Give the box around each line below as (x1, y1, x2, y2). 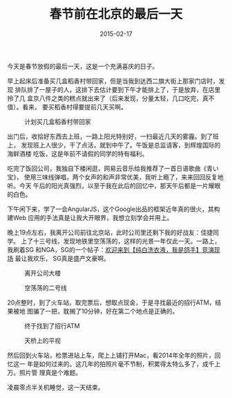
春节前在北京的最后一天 (49, 6, 183, 22)
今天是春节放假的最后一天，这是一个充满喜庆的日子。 (7, 62, 159, 70)
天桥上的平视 (24, 336, 61, 345)
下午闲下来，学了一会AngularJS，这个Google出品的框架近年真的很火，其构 (7, 205, 220, 213)
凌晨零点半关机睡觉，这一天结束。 (7, 383, 104, 391)
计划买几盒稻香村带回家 (24, 117, 91, 125)
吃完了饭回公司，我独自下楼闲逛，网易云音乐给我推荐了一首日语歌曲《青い (7, 164, 219, 172)
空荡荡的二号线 (24, 283, 67, 291)
